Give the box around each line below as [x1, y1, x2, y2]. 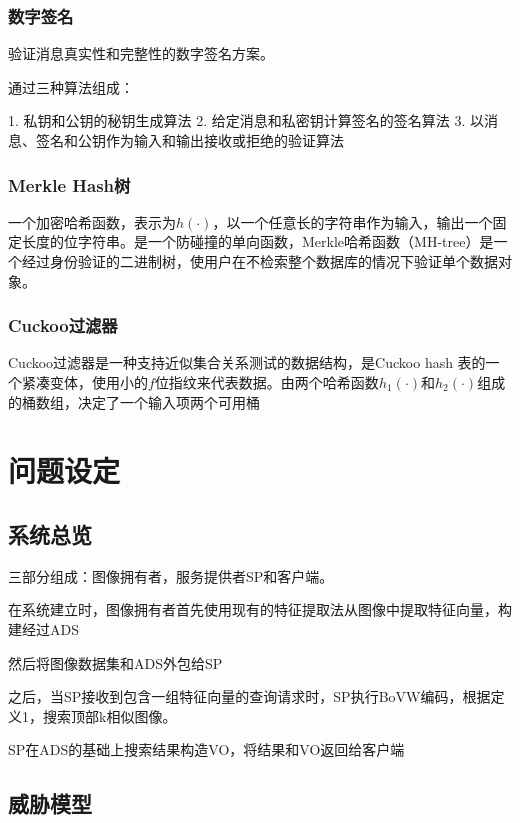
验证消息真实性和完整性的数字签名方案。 [8, 43, 274, 64]
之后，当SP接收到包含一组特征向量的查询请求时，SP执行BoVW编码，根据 [8, 686, 491, 707]
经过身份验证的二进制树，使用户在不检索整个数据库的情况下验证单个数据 [21, 251, 498, 271]
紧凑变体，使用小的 [21, 372, 148, 392]
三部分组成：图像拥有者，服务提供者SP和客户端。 [8, 565, 334, 586]
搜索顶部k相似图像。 [42, 705, 177, 726]
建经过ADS [8, 618, 79, 639]
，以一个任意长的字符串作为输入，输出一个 [212, 211, 493, 232]
